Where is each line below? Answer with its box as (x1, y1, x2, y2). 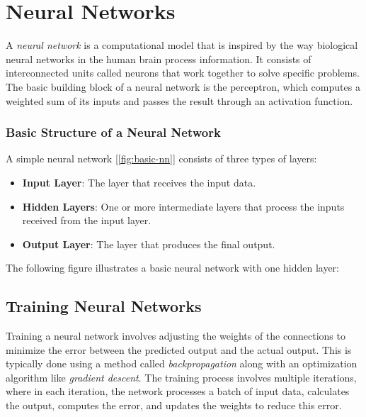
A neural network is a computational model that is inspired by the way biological (6, 38, 358, 52)
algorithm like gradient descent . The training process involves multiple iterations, (6, 369, 357, 384)
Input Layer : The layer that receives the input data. (22, 174, 256, 189)
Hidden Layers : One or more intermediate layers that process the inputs (22, 199, 345, 213)
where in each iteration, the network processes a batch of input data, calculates (6, 384, 350, 399)
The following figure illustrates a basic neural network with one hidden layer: (6, 260, 340, 275)
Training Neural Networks (6, 295, 202, 317)
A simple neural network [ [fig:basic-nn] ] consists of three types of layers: (6, 151, 317, 166)
